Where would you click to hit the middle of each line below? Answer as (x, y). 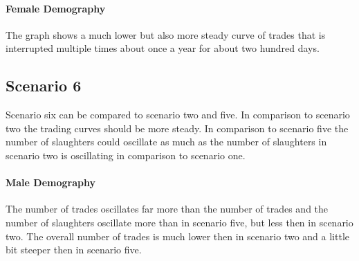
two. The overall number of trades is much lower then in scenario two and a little (177, 236)
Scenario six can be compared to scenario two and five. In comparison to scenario (178, 115)
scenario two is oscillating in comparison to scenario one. (126, 155)
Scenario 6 (44, 85)
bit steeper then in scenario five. (74, 250)
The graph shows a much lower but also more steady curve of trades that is (166, 34)
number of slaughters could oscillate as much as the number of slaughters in (166, 142)
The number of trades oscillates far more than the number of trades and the (167, 209)
